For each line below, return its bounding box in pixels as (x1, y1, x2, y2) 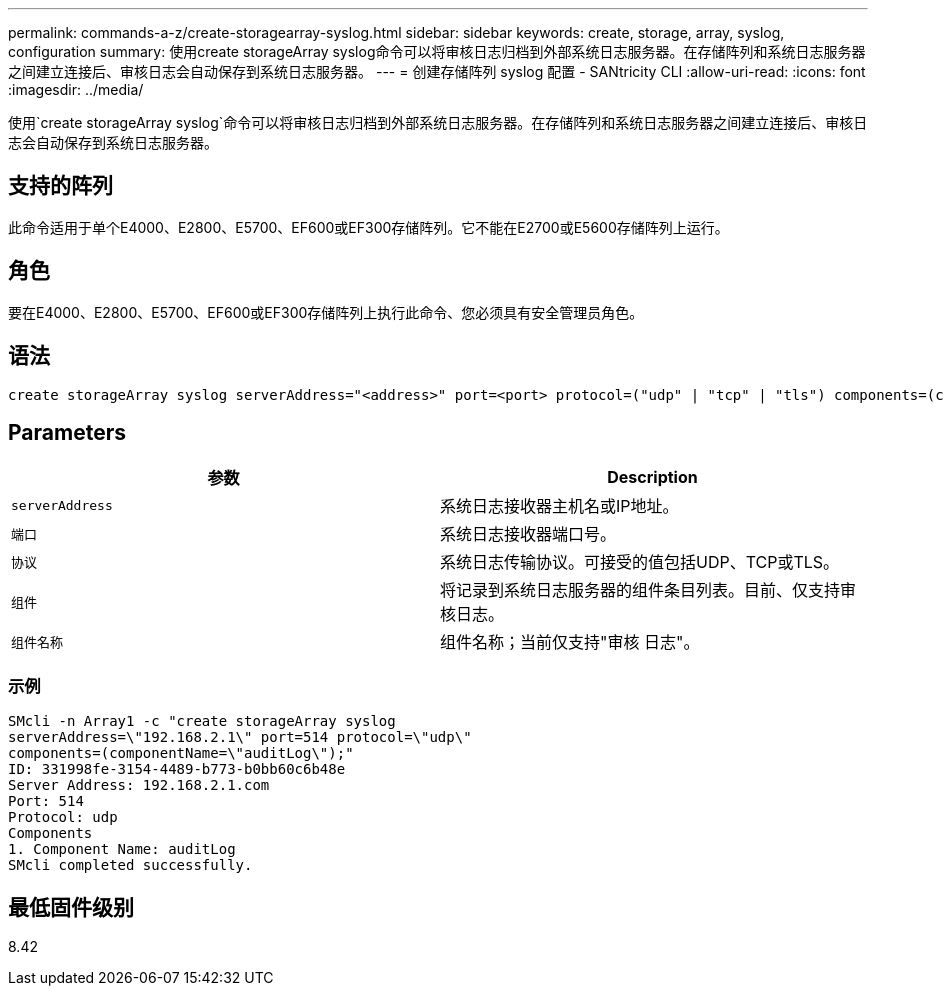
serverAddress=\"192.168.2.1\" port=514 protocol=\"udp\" (8, 729, 472, 746)
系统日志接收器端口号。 (440, 524, 617, 545)
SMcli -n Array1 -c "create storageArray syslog (8, 713, 396, 730)
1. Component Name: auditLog (8, 841, 236, 858)
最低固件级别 (8, 894, 134, 920)
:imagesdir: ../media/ (8, 81, 144, 98)
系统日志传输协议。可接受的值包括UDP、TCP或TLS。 (440, 552, 840, 573)
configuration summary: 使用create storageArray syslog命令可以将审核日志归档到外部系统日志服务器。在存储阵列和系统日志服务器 (8, 43, 866, 60)
